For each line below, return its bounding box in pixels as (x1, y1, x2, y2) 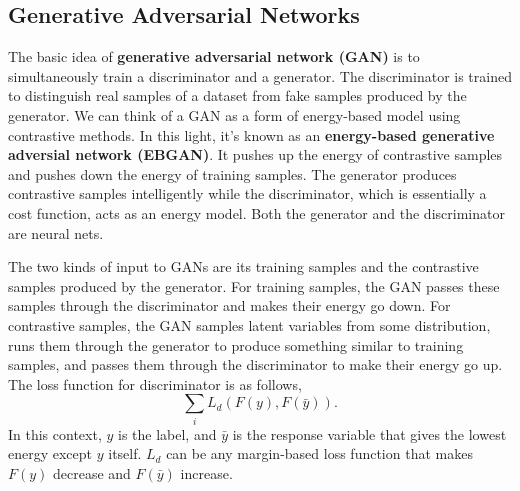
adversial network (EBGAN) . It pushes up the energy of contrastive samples (8, 144, 503, 165)
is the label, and (118, 423, 217, 444)
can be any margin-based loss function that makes (166, 443, 473, 464)
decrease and (53, 462, 131, 483)
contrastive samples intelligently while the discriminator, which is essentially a (8, 183, 487, 204)
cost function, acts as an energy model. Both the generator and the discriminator (8, 202, 505, 223)
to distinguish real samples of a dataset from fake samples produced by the (8, 85, 467, 106)
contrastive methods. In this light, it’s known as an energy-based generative (8, 124, 495, 145)
